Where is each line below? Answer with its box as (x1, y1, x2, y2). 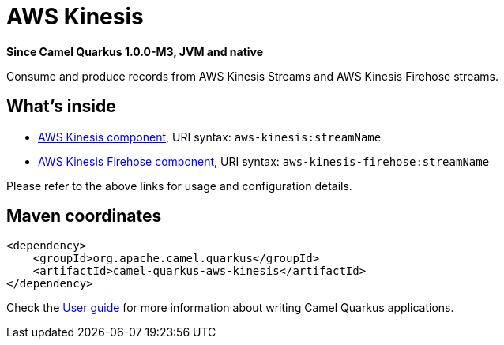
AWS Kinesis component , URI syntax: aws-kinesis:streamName (38, 129, 382, 144)
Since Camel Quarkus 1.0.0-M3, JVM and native (6, 44, 264, 58)
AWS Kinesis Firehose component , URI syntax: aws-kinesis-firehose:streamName (38, 154, 490, 168)
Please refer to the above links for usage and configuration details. (6, 178, 352, 193)
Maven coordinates (6, 206, 162, 227)
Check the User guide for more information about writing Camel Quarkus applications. (6, 301, 454, 315)
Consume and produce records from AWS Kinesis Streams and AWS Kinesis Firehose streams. (6, 69, 499, 83)
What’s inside (6, 96, 116, 117)
